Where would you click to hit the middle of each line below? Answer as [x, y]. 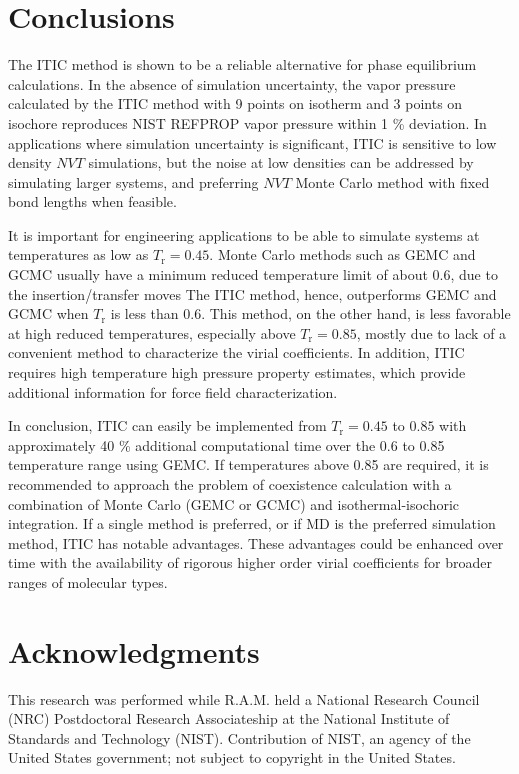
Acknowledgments [134, 650]
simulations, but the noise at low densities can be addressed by [281, 162]
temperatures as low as [78, 254]
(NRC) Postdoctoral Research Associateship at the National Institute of [229, 718]
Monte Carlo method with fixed [392, 181]
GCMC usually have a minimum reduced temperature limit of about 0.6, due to [253, 274]
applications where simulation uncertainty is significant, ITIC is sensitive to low [252, 142]
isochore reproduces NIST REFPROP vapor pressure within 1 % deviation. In [247, 122]
